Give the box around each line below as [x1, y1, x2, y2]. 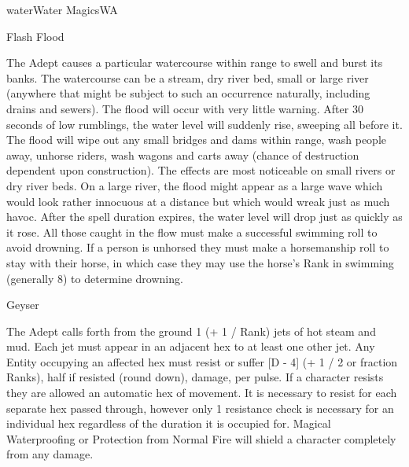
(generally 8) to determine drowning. [6, 270, 183, 286]
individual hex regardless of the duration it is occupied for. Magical [6, 415, 331, 432]
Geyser [6, 296, 39, 313]
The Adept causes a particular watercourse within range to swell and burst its [6, 54, 383, 71]
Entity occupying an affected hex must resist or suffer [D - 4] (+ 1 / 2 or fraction [6, 353, 398, 370]
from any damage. [6, 446, 94, 462]
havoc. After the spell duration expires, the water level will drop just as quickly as [6, 208, 403, 225]
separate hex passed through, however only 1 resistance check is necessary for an [6, 399, 394, 416]
